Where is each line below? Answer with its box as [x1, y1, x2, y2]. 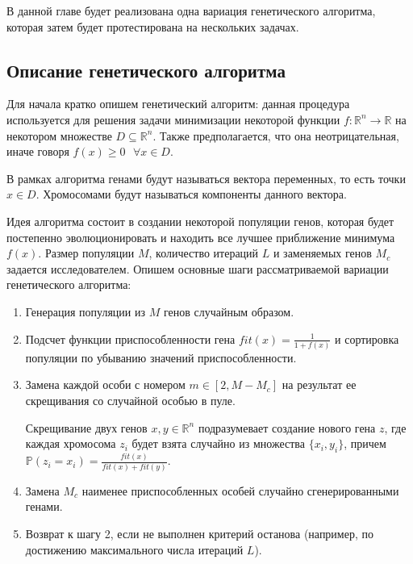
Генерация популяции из [25, 303, 145, 320]
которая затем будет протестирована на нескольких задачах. [6, 18, 299, 35]
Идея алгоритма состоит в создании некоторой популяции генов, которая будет [6, 212, 394, 229]
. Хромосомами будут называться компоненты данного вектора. [35, 186, 347, 203]
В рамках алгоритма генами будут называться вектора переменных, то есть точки [6, 169, 406, 186]
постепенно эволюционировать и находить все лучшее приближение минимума [6, 228, 395, 245]
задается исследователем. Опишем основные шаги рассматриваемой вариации [6, 260, 389, 277]
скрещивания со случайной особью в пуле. [25, 392, 236, 409]
